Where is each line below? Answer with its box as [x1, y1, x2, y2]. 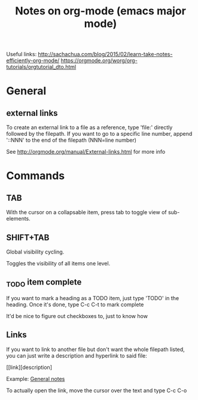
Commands [6, 169, 65, 183]
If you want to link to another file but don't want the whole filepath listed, [6, 346, 185, 353]
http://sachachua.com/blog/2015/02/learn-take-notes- [38, 51, 173, 58]
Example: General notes [6, 375, 65, 382]
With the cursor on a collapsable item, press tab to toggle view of [6, 209, 167, 216]
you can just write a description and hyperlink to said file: [6, 352, 148, 359]
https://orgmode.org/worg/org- [60, 57, 138, 64]
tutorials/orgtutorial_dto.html [6, 63, 77, 71]
